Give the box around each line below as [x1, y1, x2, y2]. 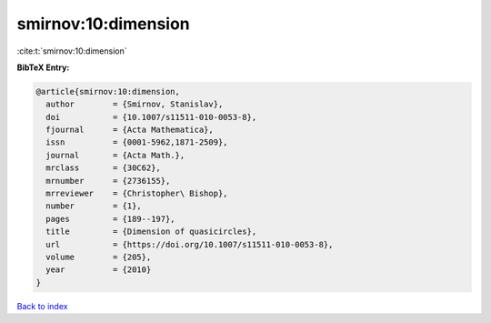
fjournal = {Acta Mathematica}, [45, 125, 214, 136]
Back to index [16, 300, 68, 311]
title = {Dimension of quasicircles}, [45, 227, 257, 237]
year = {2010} [45, 265, 152, 275]
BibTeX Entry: [16, 62, 70, 73]
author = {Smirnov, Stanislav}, [45, 99, 224, 109]
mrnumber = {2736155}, [45, 176, 171, 186]
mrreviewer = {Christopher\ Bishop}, [45, 188, 228, 199]
